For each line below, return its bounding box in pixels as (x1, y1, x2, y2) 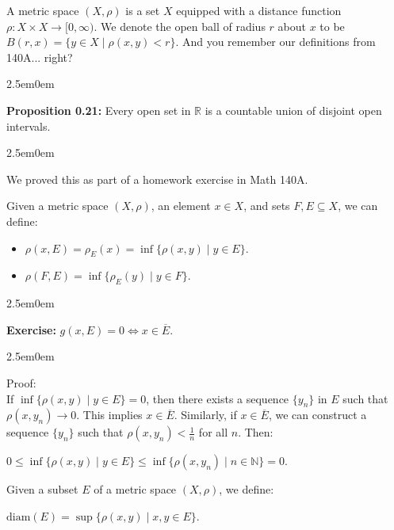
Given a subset (6, 481, 78, 498)
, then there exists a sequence (146, 390, 289, 406)
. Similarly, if (174, 406, 237, 423)
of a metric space (94, 481, 177, 498)
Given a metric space (6, 197, 109, 214)
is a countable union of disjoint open (205, 101, 382, 118)
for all (198, 424, 228, 440)
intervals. (6, 117, 51, 134)
